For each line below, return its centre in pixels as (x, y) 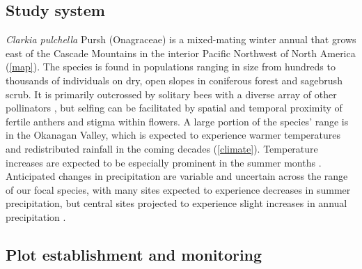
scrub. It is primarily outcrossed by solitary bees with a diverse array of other (171, 94)
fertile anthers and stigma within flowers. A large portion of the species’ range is (177, 121)
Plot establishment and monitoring (134, 254)
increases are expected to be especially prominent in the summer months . (164, 162)
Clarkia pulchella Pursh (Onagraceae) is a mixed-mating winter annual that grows (181, 39)
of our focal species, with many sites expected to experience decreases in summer (178, 189)
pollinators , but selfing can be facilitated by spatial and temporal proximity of (174, 108)
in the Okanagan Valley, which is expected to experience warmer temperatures (173, 135)
